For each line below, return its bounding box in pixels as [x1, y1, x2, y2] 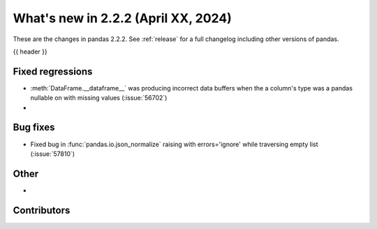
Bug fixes [13, 122, 55, 134]
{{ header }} [13, 47, 48, 56]
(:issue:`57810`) [30, 150, 75, 158]
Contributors [13, 204, 71, 216]
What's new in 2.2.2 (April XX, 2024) [13, 10, 232, 26]
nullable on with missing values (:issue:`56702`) [30, 94, 168, 102]
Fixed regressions [13, 65, 93, 77]
